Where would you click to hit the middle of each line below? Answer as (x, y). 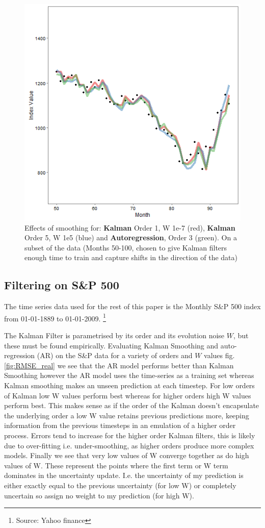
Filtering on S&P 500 (62, 285)
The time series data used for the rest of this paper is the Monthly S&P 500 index (132, 306)
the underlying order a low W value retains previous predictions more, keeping (127, 415)
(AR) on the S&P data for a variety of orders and (115, 355)
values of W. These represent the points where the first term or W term (116, 465)
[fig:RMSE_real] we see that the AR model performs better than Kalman (119, 365)
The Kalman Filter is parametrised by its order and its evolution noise (114, 335)
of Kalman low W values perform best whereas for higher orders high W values (128, 395)
